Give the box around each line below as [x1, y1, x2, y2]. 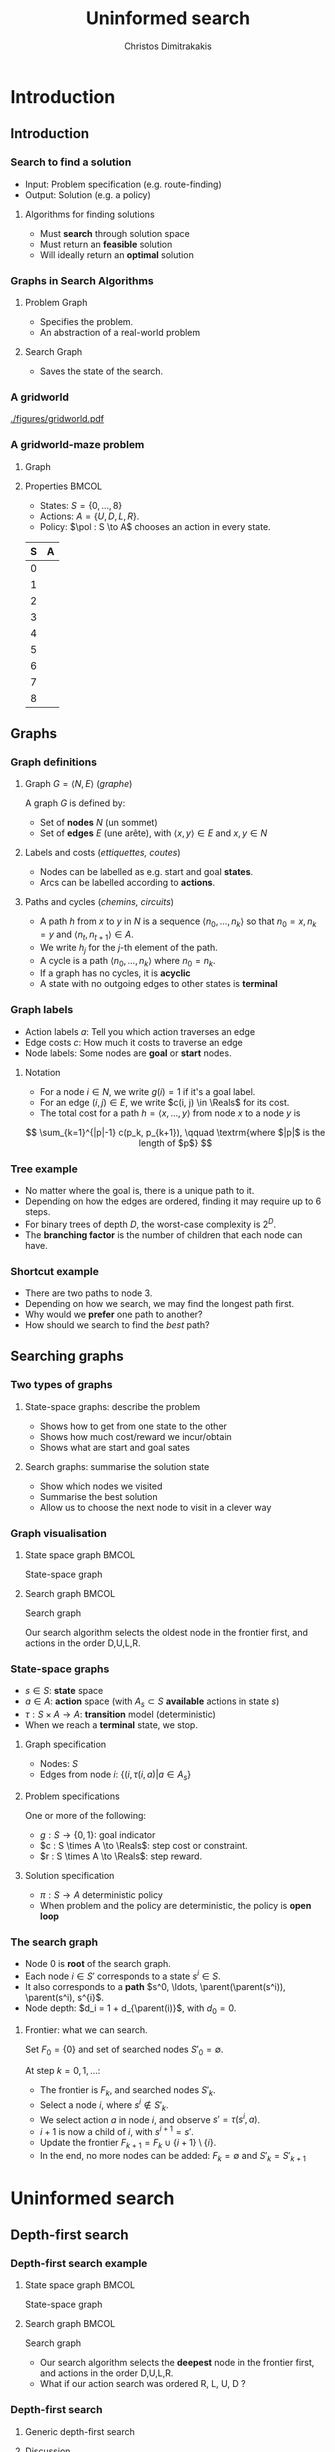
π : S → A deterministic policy [39, 1888, 163, 1901]
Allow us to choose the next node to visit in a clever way [39, 1501, 272, 1513]
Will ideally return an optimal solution [39, 248, 195, 261]
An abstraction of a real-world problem [39, 326, 201, 338]
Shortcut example [10, 1264, 100, 1278]
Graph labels [10, 1003, 74, 1017]
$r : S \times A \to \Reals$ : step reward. [39, 1850, 203, 1862]
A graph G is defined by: [24, 797, 126, 809]
